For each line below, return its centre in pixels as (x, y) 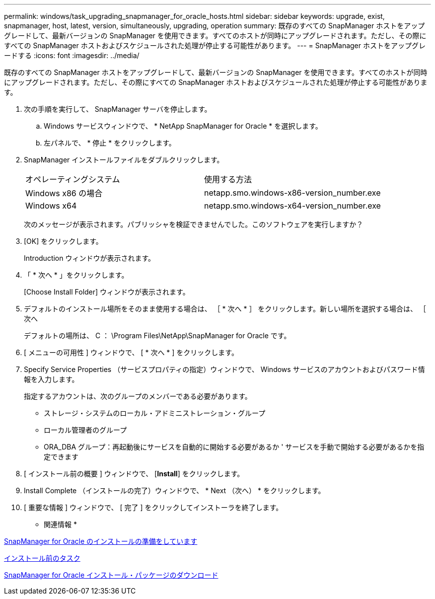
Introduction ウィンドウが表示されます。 (90, 258)
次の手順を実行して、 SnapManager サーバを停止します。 (118, 109)
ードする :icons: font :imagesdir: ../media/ (72, 55)
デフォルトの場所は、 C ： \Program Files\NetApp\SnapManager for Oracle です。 (157, 336)
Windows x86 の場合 (64, 193)
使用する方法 (228, 179)
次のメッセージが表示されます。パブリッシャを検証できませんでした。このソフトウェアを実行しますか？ (194, 224)
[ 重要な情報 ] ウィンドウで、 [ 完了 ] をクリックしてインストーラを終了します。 (153, 507)
